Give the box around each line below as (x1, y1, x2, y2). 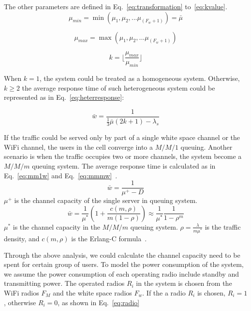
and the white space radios (53, 287, 132, 297)
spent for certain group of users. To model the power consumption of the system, (4, 259, 244, 269)
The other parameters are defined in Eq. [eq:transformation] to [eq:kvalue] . (4, 1, 227, 11)
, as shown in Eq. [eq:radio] (58, 297, 140, 307)
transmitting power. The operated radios (4, 278, 125, 288)
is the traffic (205, 221, 241, 232)
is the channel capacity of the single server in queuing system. (14, 195, 197, 205)
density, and (4, 233, 40, 244)
